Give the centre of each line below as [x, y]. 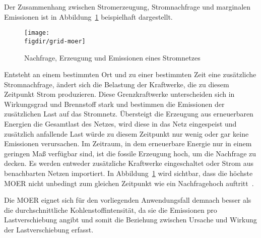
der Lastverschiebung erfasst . [49, 229]
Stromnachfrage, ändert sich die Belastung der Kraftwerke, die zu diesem [117, 84]
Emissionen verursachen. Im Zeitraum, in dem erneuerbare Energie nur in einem [128, 143]
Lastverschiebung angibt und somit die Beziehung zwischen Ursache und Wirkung [130, 220]
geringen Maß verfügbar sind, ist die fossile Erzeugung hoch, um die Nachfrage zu [130, 153]
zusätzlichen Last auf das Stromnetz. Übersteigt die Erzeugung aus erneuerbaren [129, 114]
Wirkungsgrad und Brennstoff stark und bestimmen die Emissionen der [114, 104]
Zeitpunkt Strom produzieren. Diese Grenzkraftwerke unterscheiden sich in [119, 94]
